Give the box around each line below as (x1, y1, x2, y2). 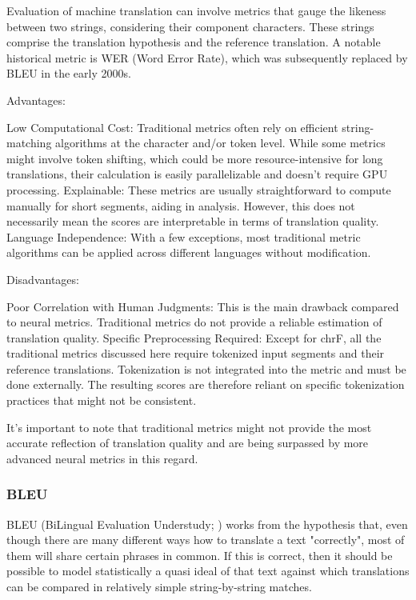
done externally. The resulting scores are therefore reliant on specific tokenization (6, 376, 405, 393)
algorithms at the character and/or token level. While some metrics (55, 134, 386, 151)
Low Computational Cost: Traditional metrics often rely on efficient (6, 118, 338, 135)
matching (6, 134, 52, 151)
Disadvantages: (6, 270, 79, 287)
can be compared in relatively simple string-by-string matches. (6, 578, 312, 595)
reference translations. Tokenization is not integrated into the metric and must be (6, 360, 406, 377)
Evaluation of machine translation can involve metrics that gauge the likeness (6, 2, 386, 18)
